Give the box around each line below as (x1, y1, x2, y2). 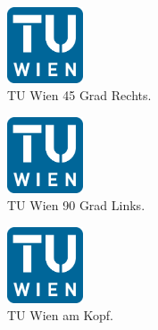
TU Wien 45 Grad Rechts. (7, 86, 152, 105)
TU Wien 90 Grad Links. (7, 196, 146, 215)
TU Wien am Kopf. (7, 306, 113, 325)
